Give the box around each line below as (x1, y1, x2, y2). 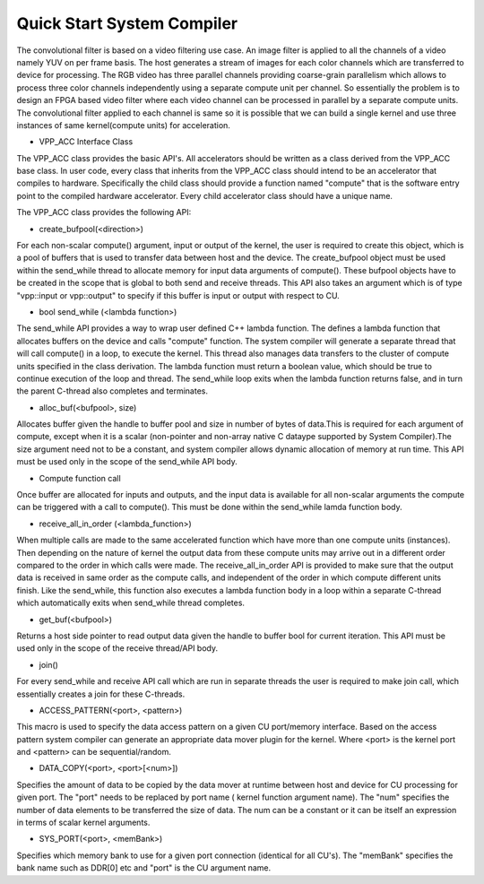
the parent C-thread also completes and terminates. (16, 386, 208, 396)
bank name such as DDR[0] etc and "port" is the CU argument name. (16, 862, 272, 873)
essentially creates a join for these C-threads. (16, 689, 186, 699)
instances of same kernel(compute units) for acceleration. (16, 119, 230, 130)
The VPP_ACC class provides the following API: (16, 207, 192, 218)
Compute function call (39, 472, 121, 483)
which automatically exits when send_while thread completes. (16, 597, 246, 609)
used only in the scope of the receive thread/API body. (16, 643, 219, 654)
